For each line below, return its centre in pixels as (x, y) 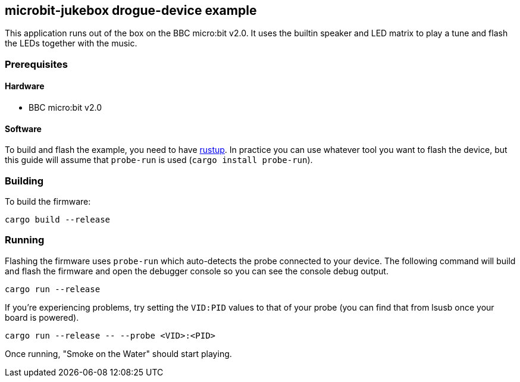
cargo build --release (58, 219)
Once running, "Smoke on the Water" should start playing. (118, 353)
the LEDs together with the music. (71, 43)
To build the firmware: (48, 201)
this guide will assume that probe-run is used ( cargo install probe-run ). (159, 160)
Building (24, 181)
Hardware (25, 86)
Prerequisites (36, 64)
